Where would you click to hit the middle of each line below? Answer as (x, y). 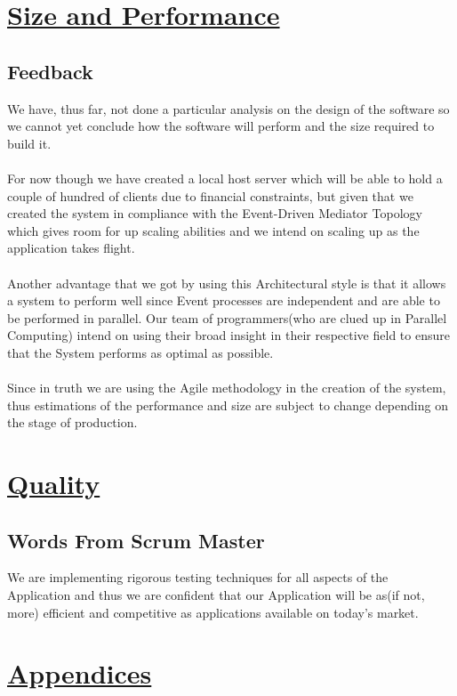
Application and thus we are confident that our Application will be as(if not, (216, 595)
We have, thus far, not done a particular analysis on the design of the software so (228, 108)
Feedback (50, 71)
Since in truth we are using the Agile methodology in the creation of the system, (227, 388)
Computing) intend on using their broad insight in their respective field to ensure (228, 335)
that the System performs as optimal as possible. (140, 352)
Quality (54, 484)
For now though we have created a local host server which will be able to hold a (225, 178)
